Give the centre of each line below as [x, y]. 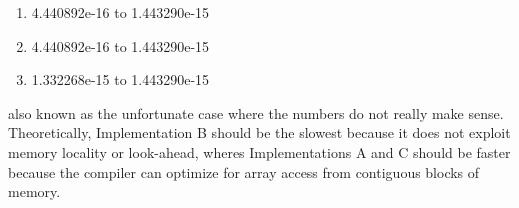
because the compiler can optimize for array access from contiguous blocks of [244, 171]
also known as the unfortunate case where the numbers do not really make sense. [256, 112]
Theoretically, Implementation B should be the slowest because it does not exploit [259, 132]
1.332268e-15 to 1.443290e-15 [120, 79]
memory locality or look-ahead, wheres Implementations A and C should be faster [259, 151]
